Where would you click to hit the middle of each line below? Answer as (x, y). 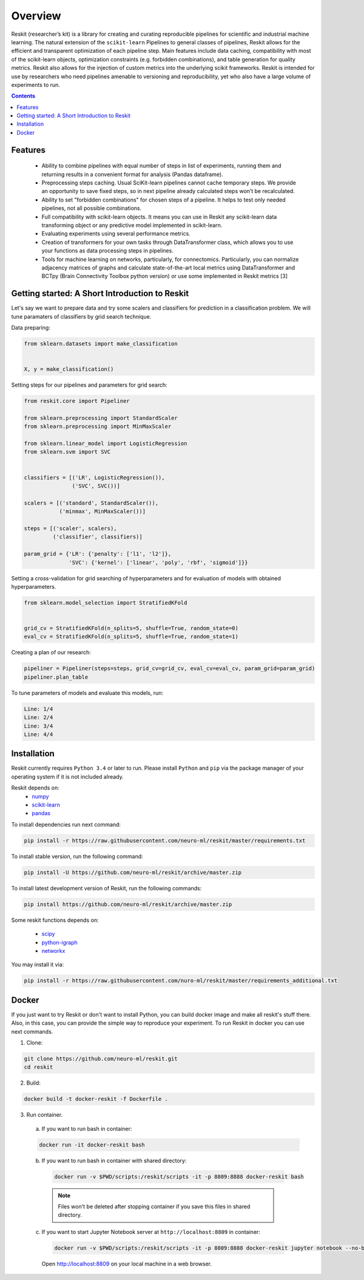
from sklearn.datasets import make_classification (101, 344)
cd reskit (39, 1067)
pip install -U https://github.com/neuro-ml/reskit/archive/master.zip (133, 872)
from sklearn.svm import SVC (67, 452)
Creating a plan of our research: (51, 652)
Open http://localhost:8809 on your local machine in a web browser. (127, 1264)
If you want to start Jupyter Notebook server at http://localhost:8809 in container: (151, 1231)
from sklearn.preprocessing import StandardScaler (101, 418)
